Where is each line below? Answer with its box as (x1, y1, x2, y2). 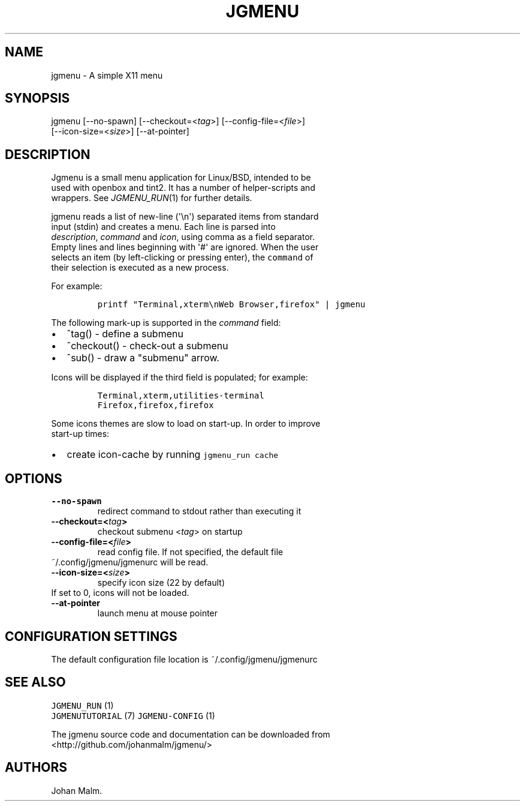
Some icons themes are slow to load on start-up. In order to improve (51, 418, 321, 429)
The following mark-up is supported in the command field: (51, 317, 281, 328)
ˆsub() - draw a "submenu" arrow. (67, 352, 219, 364)
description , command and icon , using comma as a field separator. (51, 232, 315, 242)
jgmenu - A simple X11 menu (51, 70, 163, 80)
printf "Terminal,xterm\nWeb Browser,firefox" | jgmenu (97, 299, 366, 310)
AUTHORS (5, 760, 68, 775)
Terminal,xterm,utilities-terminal (97, 391, 264, 401)
